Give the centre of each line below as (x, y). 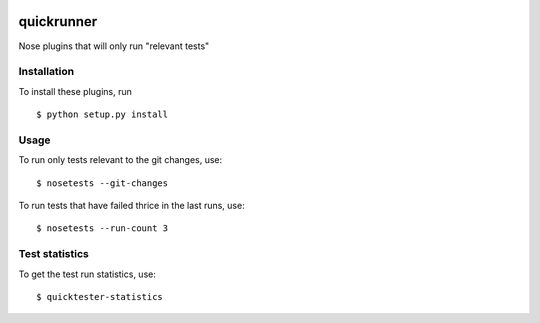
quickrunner (58, 21)
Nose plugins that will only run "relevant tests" (114, 46)
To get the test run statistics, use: (87, 274)
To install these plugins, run (75, 91)
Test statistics (53, 254)
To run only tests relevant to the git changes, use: (120, 160)
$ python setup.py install (102, 114)
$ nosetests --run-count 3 (102, 228)
